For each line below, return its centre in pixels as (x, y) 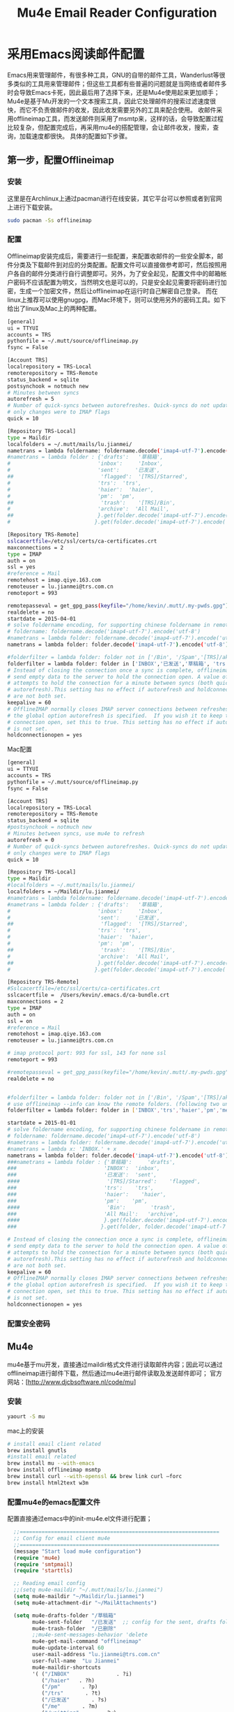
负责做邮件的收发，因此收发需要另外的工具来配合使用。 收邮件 (127, 110)
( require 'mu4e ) (37, 1558)
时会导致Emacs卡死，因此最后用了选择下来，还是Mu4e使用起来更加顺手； (114, 92)
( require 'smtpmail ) (43, 1564)
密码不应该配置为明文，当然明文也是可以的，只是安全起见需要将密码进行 (117, 282)
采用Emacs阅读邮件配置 (76, 54)
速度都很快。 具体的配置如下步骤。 (81, 136)
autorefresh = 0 (31, 840)
